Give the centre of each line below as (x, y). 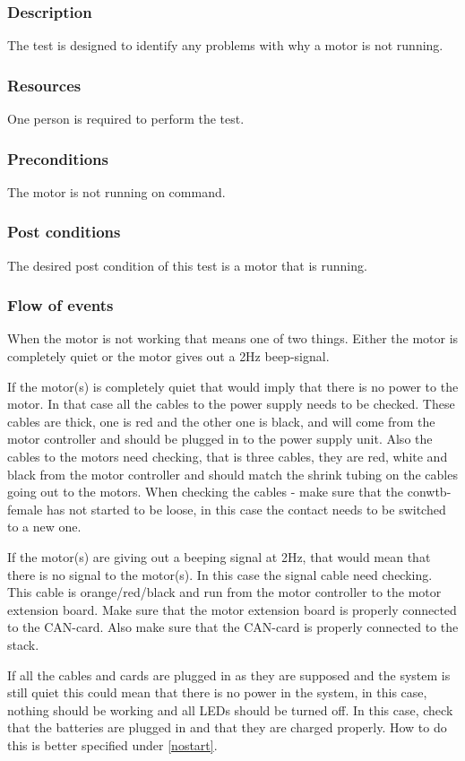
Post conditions (64, 232)
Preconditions (58, 158)
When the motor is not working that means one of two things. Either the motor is (233, 338)
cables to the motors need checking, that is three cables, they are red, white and (228, 457)
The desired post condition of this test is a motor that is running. (187, 265)
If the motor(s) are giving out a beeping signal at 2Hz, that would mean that (219, 557)
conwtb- (429, 492)
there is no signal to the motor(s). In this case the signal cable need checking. (220, 574)
